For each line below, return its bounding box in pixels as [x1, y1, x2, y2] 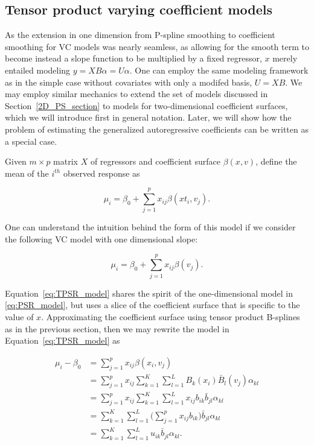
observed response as [63, 166, 140, 179]
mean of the [5, 166, 49, 179]
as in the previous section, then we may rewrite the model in [5, 322, 229, 335]
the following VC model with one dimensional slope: [5, 233, 198, 245]
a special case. [5, 134, 57, 147]
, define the [255, 155, 297, 168]
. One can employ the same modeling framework [129, 63, 309, 76]
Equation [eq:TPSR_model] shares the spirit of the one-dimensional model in [5, 286, 293, 299]
